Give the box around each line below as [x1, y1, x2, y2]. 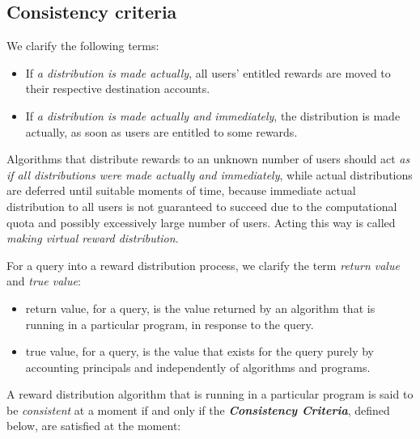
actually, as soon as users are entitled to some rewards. [25, 123, 298, 140]
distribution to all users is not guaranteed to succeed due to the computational [6, 197, 397, 214]
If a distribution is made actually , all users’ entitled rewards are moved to [25, 64, 391, 81]
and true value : [6, 272, 81, 289]
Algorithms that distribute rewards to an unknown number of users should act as [6, 150, 410, 167]
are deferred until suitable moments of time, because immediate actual [6, 182, 356, 199]
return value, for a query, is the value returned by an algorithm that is [25, 299, 375, 316]
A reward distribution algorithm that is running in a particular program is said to [6, 386, 414, 403]
